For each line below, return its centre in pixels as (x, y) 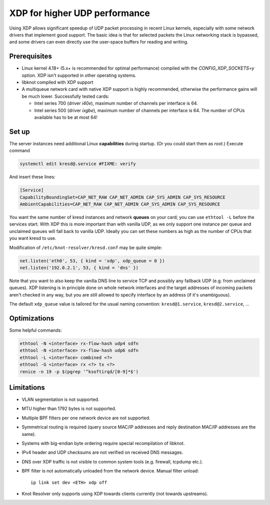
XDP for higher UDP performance (79, 13)
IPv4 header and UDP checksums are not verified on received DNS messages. (102, 452)
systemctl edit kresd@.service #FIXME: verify (78, 164)
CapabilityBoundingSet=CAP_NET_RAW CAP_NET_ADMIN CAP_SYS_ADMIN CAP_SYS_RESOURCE (123, 197)
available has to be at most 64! (66, 117)
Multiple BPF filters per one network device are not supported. (86, 418)
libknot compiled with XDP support (57, 82)
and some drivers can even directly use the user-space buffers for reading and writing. (99, 42)
